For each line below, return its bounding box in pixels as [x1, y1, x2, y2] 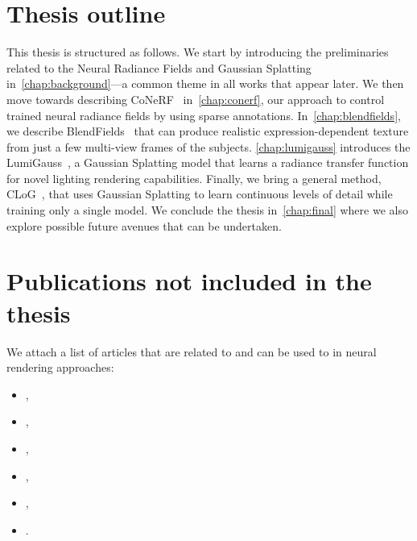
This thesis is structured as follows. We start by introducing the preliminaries [6, 44, 389, 60]
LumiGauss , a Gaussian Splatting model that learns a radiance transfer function [6, 154, 409, 171]
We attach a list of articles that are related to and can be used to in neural [6, 343, 377, 360]
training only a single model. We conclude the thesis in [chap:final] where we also [6, 202, 408, 218]
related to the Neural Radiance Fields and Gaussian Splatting [6, 59, 312, 76]
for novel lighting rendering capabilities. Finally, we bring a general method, [6, 169, 382, 186]
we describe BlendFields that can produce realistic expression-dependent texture [6, 123, 409, 139]
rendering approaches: [6, 359, 114, 376]
